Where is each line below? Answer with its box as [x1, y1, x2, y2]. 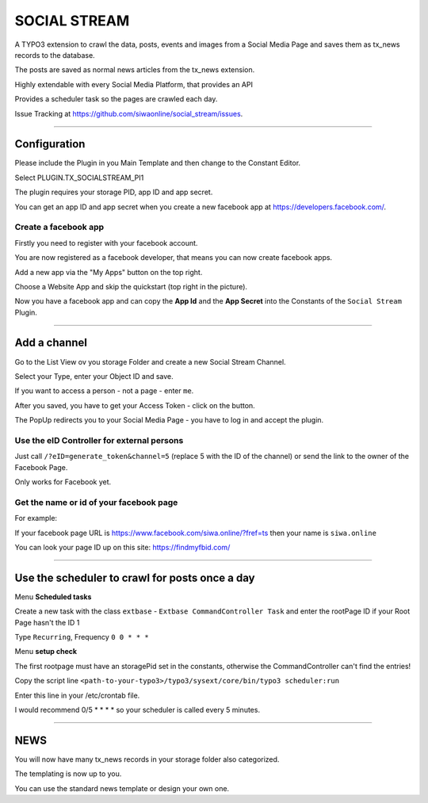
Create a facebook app [14, 222, 105, 233]
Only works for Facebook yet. [14, 477, 112, 487]
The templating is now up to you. [14, 769, 122, 778]
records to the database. [14, 50, 95, 59]
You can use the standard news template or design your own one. [14, 783, 230, 793]
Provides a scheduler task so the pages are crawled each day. [14, 94, 218, 104]
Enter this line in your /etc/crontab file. [14, 690, 140, 700]
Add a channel [14, 336, 87, 350]
